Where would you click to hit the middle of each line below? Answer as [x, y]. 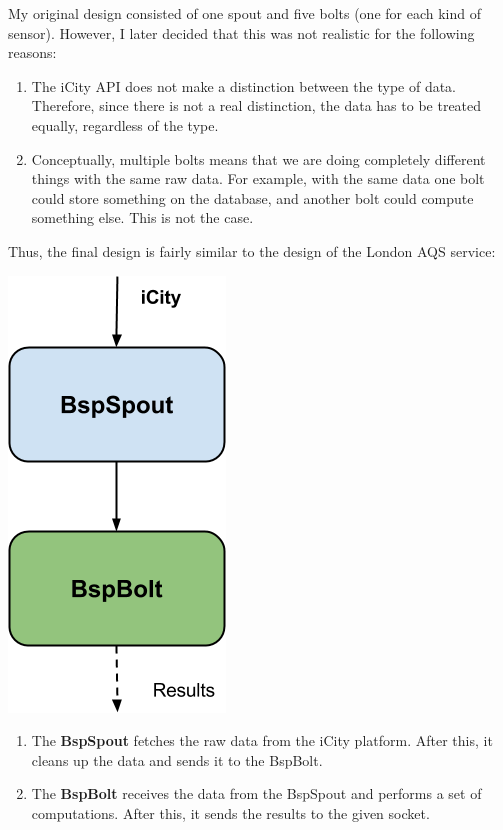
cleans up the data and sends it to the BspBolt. [177, 759]
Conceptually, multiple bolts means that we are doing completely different [258, 158]
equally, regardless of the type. [125, 124]
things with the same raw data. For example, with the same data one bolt [258, 178]
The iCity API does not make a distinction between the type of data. [244, 85]
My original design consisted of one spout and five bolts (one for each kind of [244, 13]
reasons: [32, 52]
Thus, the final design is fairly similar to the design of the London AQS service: [252, 250]
